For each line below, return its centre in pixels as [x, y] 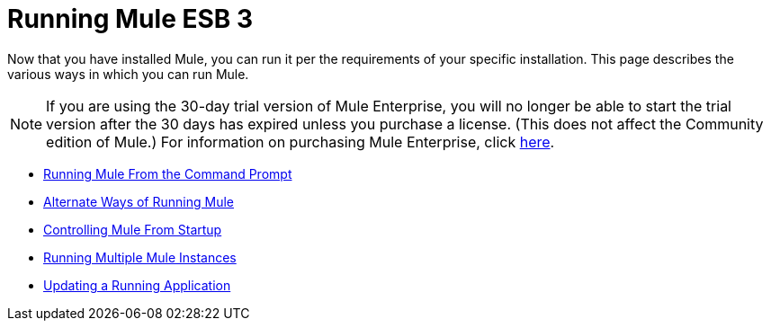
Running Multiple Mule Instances [140, 257]
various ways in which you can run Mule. [128, 74]
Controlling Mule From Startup [133, 229]
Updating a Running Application [137, 285]
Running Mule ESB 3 [130, 19]
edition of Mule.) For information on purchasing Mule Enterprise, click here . [300, 142]
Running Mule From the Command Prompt [168, 173]
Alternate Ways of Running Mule [139, 201]
